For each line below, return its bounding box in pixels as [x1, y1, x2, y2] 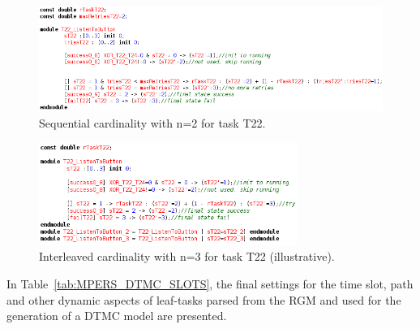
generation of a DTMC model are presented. [6, 307, 227, 324]
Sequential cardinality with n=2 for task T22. [39, 114, 266, 131]
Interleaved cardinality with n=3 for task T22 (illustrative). [39, 248, 335, 265]
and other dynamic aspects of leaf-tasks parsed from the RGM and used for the [6, 291, 401, 308]
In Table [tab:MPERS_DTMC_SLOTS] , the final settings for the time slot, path [6, 275, 414, 292]
